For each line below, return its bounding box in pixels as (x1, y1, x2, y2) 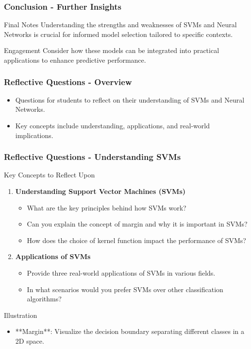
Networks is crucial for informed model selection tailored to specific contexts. (4, 29, 233, 39)
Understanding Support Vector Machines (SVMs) (15, 186, 185, 196)
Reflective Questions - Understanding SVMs (4, 151, 181, 163)
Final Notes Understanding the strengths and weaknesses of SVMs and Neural (4, 19, 237, 30)
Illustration (4, 310, 37, 320)
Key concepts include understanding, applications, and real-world (15, 121, 210, 130)
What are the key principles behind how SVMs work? (27, 202, 186, 212)
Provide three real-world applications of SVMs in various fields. (27, 267, 216, 278)
